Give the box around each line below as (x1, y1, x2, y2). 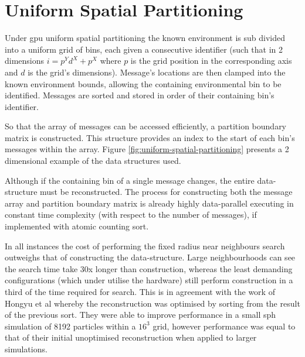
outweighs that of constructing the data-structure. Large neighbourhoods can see (5, 251, 296, 263)
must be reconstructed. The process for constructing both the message (40, 186, 293, 198)
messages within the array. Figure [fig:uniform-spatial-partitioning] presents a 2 (5, 143, 289, 155)
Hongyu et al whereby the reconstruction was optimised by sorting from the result (5, 297, 300, 309)
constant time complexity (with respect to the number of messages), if (5, 208, 257, 221)
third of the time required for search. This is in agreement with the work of (5, 286, 275, 297)
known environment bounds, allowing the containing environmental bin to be (5, 77, 282, 90)
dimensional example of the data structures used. (5, 155, 181, 167)
